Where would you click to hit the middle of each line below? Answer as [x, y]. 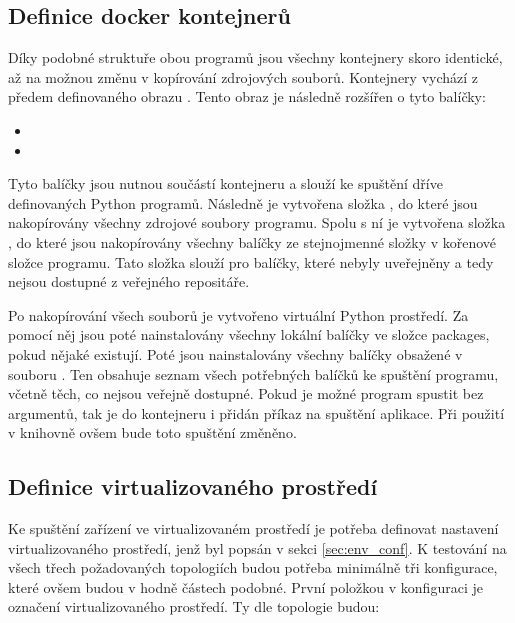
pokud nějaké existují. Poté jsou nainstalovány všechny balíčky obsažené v [235, 353]
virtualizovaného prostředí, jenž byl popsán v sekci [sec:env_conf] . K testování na [257, 547]
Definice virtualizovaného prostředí [193, 486]
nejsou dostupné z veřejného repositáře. [129, 281]
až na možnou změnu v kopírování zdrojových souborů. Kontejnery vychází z [243, 76]
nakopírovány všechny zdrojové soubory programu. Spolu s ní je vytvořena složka [257, 222]
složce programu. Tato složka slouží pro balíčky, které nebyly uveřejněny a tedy [251, 261]
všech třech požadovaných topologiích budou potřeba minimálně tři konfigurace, [253, 567]
